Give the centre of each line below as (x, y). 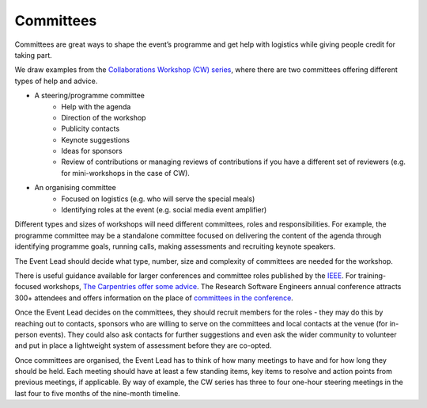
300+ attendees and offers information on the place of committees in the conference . (154, 298)
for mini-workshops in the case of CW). (125, 173)
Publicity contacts (91, 129)
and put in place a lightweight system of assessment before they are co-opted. (143, 345)
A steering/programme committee (90, 96)
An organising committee (75, 188)
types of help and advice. (56, 81)
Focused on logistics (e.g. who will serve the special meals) (158, 199)
